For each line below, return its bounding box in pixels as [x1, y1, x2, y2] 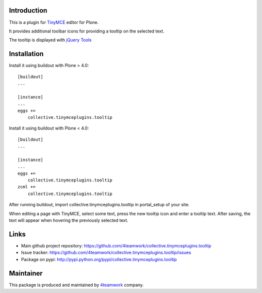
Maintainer [9, 269, 43, 277]
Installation [9, 50, 44, 58]
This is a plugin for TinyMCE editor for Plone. [9, 19, 99, 25]
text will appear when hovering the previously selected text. [9, 217, 129, 223]
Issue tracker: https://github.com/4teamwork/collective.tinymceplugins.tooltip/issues [21, 250, 191, 256]
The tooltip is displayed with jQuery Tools [9, 37, 92, 43]
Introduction [9, 6, 48, 15]
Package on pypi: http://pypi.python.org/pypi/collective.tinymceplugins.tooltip [21, 256, 177, 262]
